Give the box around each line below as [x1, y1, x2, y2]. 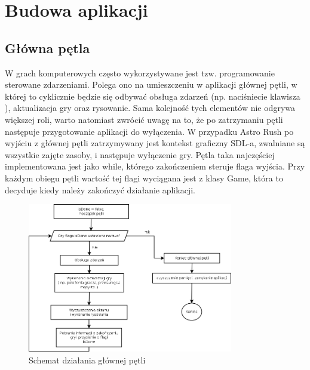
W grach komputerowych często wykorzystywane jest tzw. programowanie [5, 66, 275, 79]
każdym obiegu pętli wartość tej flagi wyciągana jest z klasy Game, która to [5, 171, 283, 184]
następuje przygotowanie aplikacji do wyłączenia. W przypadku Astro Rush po [5, 125, 294, 137]
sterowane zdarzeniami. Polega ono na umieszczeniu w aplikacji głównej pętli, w [5, 78, 297, 91]
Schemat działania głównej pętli [29, 353, 146, 366]
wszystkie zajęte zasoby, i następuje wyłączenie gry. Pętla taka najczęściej [5, 148, 275, 161]
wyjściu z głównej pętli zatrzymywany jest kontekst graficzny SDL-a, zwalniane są [5, 137, 305, 149]
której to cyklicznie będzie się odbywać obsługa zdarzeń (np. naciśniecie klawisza [5, 90, 300, 102]
